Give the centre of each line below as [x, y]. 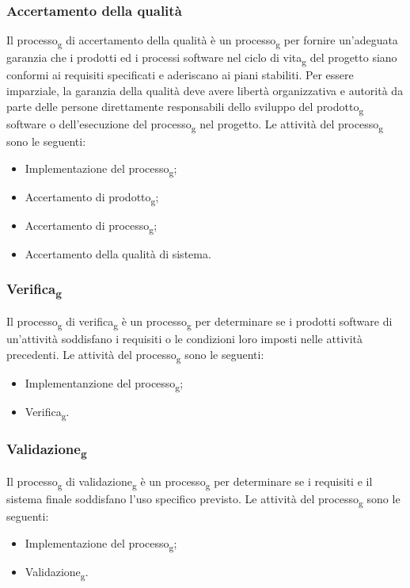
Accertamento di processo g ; [91, 226]
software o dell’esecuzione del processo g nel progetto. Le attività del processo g [195, 124]
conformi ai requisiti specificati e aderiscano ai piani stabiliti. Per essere [180, 75]
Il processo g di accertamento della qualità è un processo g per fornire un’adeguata [202, 41]
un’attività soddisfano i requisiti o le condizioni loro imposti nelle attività [185, 339]
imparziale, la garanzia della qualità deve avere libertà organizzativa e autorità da [205, 91]
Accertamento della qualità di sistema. [118, 253]
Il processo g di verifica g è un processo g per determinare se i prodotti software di [199, 322]
